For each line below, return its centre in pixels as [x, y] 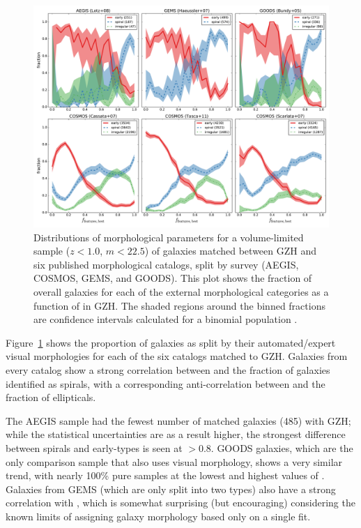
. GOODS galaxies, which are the [282, 447]
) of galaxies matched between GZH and [231, 251]
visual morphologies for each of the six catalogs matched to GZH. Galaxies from [177, 356]
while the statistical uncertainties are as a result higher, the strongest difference [176, 434]
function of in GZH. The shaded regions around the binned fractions [179, 305]
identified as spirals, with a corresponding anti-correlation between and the [166, 383]
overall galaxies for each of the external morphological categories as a [181, 291]
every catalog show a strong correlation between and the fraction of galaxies [168, 369]
